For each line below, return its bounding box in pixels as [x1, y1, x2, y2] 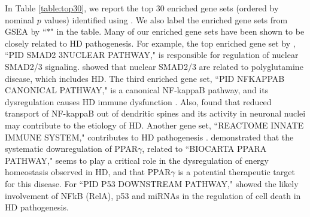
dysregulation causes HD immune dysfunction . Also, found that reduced [5, 95, 272, 108]
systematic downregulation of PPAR [5, 142, 138, 155]
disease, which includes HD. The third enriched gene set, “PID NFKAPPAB [5, 72, 285, 84]
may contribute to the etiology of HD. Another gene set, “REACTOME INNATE [5, 118, 304, 131]
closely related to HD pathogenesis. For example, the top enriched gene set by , [5, 36, 296, 49]
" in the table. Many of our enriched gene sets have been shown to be [50, 25, 305, 38]
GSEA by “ [5, 25, 47, 38]
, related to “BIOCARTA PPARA [142, 142, 267, 155]
